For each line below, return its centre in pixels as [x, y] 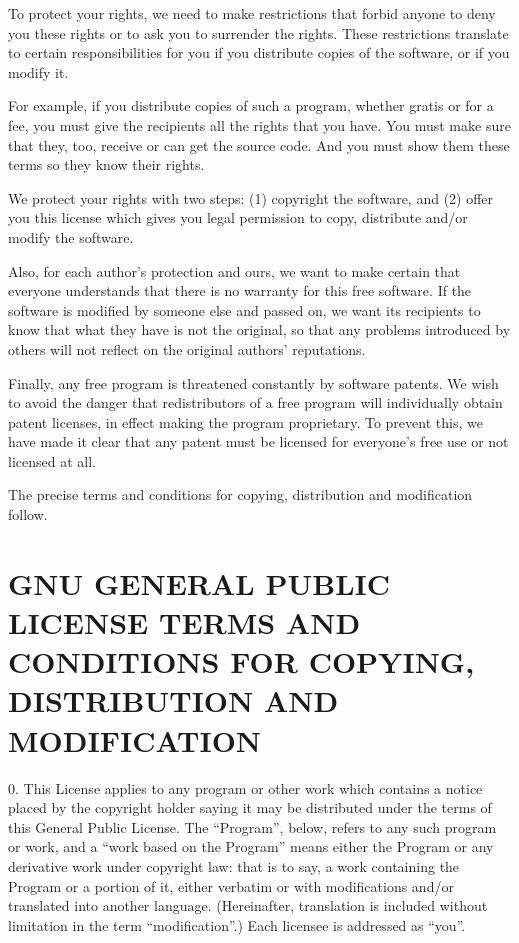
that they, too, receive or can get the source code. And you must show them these [259, 144]
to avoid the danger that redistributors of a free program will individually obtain [255, 402]
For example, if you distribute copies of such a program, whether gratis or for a [251, 105]
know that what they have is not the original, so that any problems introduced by [259, 329]
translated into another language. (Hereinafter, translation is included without [248, 905]
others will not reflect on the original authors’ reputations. [187, 348]
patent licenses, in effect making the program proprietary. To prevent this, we [245, 421]
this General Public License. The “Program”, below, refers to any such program [252, 826]
